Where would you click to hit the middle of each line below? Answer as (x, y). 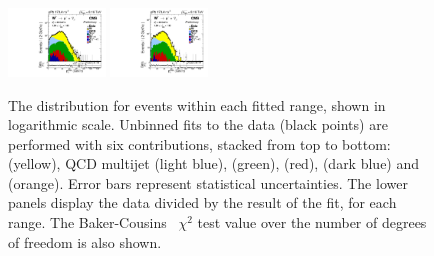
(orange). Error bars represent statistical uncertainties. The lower (208, 182)
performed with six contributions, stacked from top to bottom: (199, 143)
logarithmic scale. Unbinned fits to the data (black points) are (198, 124)
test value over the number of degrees (312, 222)
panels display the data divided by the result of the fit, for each (202, 202)
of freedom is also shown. (85, 241)
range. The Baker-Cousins (87, 222)
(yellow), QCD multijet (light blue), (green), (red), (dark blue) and (214, 163)
